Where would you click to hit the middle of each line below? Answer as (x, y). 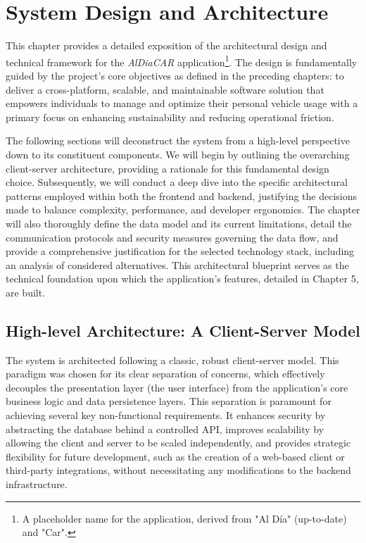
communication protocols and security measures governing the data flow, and (172, 237)
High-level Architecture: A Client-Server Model (183, 330)
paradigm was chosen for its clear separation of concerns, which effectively (165, 374)
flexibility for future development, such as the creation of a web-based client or (175, 456)
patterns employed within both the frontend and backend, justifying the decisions (181, 195)
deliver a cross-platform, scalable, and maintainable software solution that (165, 89)
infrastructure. (37, 484)
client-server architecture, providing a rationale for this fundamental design (168, 168)
